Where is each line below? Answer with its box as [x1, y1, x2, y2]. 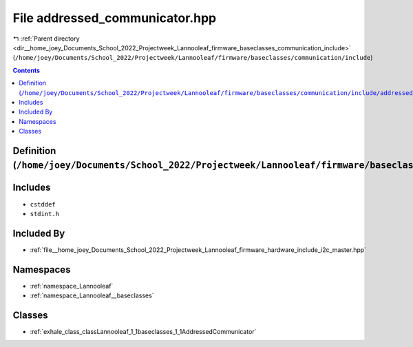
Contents [12, 66, 41, 74]
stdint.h [30, 210, 60, 218]
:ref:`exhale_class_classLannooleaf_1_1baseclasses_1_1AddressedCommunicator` [30, 328, 257, 336]
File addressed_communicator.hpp [12, 10, 217, 25]
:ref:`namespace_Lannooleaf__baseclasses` [30, 291, 154, 299]
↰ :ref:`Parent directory [12, 34, 80, 43]
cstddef [30, 200, 56, 208]
